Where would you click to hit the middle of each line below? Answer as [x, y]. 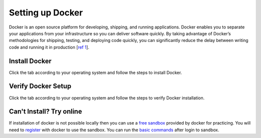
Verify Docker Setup [40, 86]
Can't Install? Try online [45, 112]
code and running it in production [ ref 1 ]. [49, 47]
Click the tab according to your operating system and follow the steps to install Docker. [95, 72]
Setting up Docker [46, 13]
